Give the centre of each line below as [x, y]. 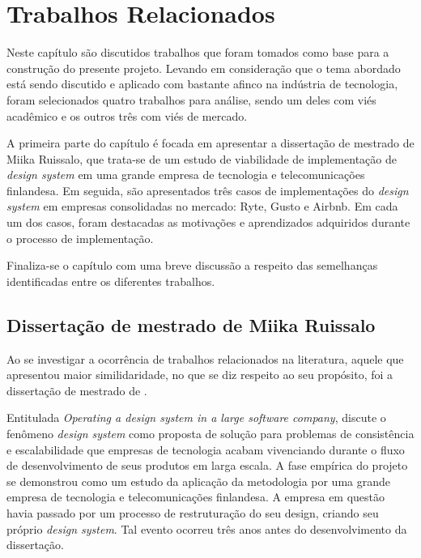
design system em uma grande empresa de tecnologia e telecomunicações [186, 175]
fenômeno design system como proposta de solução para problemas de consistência [210, 434]
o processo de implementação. [80, 238]
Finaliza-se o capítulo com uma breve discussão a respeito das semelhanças [192, 265]
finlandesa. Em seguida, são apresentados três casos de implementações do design [208, 190]
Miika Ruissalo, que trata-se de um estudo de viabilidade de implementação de [202, 158]
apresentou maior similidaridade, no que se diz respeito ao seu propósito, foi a [200, 375]
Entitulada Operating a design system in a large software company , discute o [196, 417]
